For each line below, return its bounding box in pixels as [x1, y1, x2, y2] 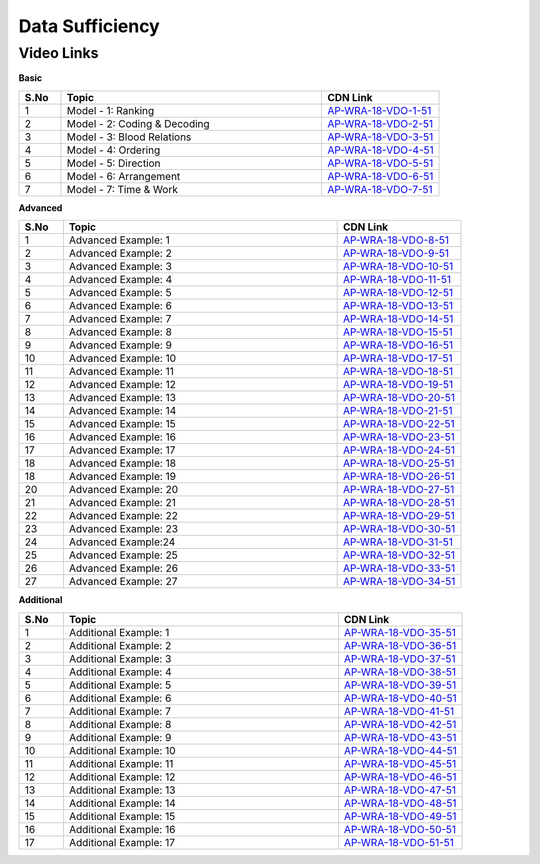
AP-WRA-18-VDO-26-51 [342, 470, 455, 484]
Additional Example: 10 [68, 743, 176, 757]
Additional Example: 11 [68, 756, 174, 770]
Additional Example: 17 [68, 835, 175, 849]
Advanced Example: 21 [68, 496, 177, 510]
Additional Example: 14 [68, 796, 176, 810]
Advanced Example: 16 [68, 430, 177, 444]
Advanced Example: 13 [68, 391, 177, 405]
